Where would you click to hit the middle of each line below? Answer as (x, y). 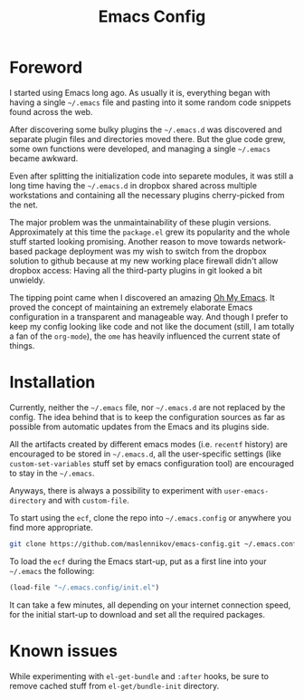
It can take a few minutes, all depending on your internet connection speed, (150, 605)
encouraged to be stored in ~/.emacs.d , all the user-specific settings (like (146, 454)
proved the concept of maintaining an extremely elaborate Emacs (131, 307)
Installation (52, 383)
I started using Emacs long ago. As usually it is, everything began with (140, 92)
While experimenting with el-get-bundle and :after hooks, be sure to (139, 676)
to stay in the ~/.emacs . (52, 473)
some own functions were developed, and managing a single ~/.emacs (140, 149)
